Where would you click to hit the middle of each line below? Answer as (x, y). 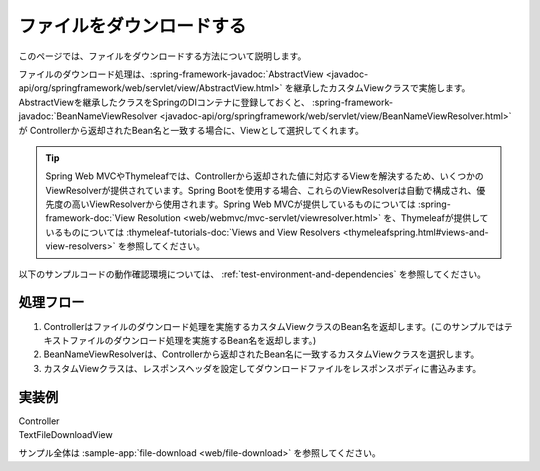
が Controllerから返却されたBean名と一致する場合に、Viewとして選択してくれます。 (191, 130)
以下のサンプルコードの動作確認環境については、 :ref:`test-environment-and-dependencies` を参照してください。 (252, 274)
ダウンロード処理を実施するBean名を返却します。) (215, 340)
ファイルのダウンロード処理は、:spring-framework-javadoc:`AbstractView (171, 74)
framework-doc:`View (90, 218)
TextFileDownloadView (66, 434)
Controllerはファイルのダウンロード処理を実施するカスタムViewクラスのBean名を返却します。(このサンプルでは (274, 326)
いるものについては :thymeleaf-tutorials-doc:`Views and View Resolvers (193, 232)
